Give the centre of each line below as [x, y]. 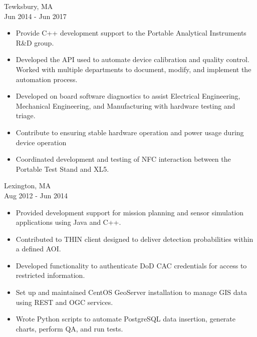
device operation [41, 142]
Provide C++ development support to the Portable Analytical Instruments [131, 33]
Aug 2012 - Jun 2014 [36, 195]
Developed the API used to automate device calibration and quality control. [133, 59]
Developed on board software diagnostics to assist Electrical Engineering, [128, 96]
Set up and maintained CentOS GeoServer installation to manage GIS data [132, 292]
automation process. [47, 79]
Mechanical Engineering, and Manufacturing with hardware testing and [125, 105]
